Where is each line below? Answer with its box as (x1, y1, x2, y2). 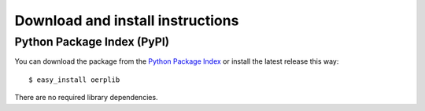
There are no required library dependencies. (14, 93, 158, 102)
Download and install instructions (14, 12, 239, 29)
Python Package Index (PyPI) (14, 35, 169, 49)
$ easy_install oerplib (28, 75, 120, 84)
